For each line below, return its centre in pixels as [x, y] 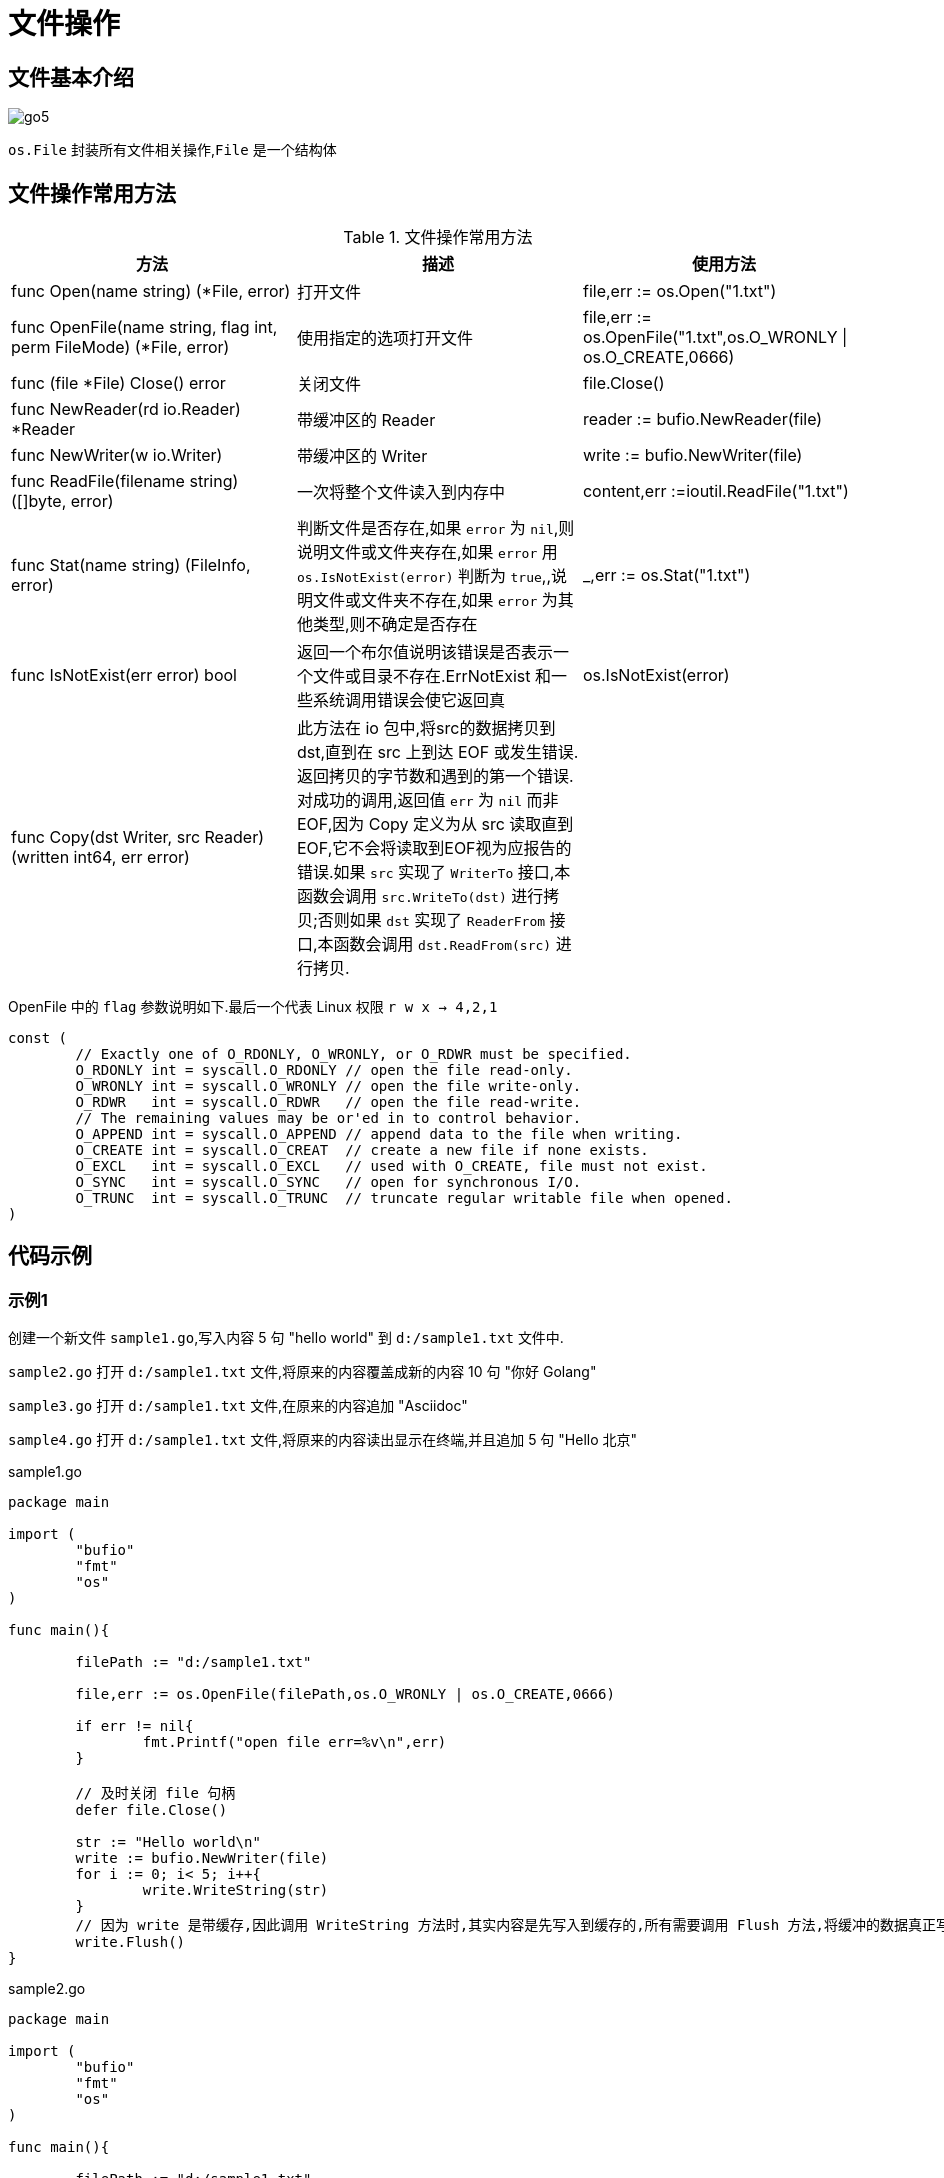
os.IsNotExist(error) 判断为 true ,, [424, 576]
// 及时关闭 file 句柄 [155, 1793]
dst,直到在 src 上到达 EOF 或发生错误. [437, 752]
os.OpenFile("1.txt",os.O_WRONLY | [715, 337]
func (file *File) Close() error [118, 383]
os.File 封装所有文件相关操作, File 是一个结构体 [172, 150]
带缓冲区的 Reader [366, 420]
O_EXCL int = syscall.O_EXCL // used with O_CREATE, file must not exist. [391, 1166]
